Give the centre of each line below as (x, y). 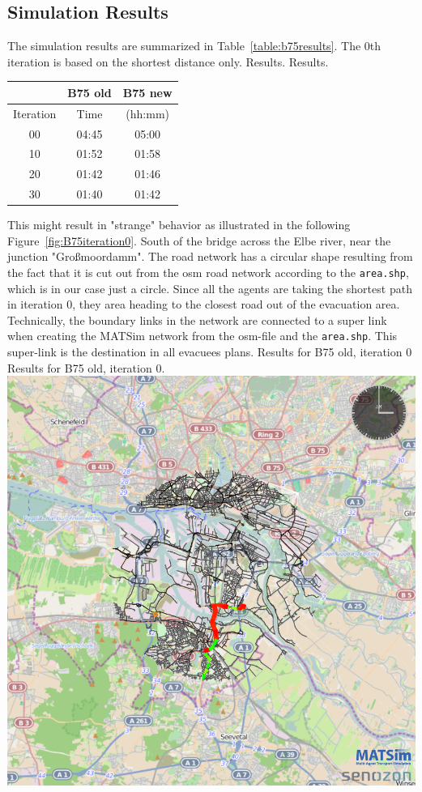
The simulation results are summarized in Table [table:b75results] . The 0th (194, 46)
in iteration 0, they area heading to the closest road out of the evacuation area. (204, 304)
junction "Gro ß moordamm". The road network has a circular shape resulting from (210, 256)
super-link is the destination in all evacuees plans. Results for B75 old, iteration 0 (210, 352)
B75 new (147, 92)
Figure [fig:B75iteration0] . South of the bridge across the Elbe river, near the (199, 240)
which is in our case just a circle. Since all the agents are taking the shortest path (210, 288)
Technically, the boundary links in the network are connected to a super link (197, 319)
